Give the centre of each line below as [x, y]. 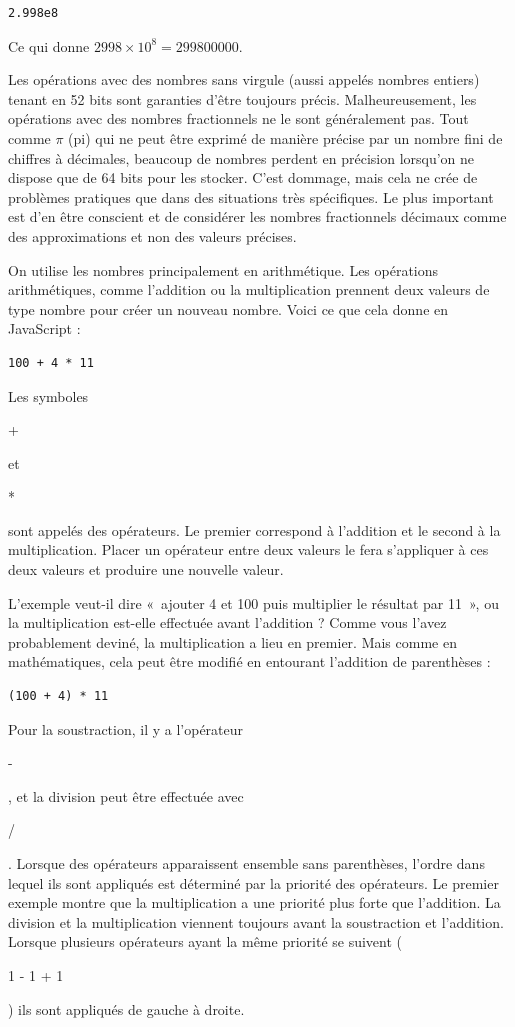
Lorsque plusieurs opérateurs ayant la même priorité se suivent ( [205, 941]
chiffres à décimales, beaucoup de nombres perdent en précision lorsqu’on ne [241, 157]
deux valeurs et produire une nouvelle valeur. [146, 569]
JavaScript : [44, 328]
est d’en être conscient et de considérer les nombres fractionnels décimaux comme [257, 216]
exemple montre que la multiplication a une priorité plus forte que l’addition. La [254, 902]
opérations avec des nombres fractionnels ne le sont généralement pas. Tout [238, 118]
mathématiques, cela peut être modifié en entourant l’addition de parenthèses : [249, 661]
